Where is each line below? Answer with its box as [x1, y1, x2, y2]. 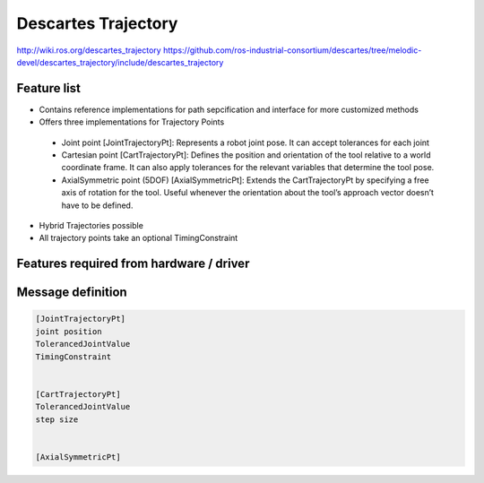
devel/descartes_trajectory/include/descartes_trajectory [16, 56, 224, 67]
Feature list [16, 81, 81, 96]
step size [35, 414, 79, 425]
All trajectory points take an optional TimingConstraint [39, 233, 238, 244]
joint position [35, 326, 102, 336]
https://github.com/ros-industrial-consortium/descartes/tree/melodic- [162, 45, 422, 56]
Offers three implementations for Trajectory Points [39, 116, 225, 127]
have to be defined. [61, 200, 134, 211]
